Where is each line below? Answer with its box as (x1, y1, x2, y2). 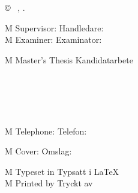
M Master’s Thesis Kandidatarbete (5, 53, 133, 66)
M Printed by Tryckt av (5, 177, 93, 189)
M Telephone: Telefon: (5, 124, 87, 137)
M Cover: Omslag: (5, 145, 72, 157)
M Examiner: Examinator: (5, 33, 102, 46)
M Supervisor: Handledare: (5, 21, 104, 34)
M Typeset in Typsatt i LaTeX (5, 165, 119, 177)
